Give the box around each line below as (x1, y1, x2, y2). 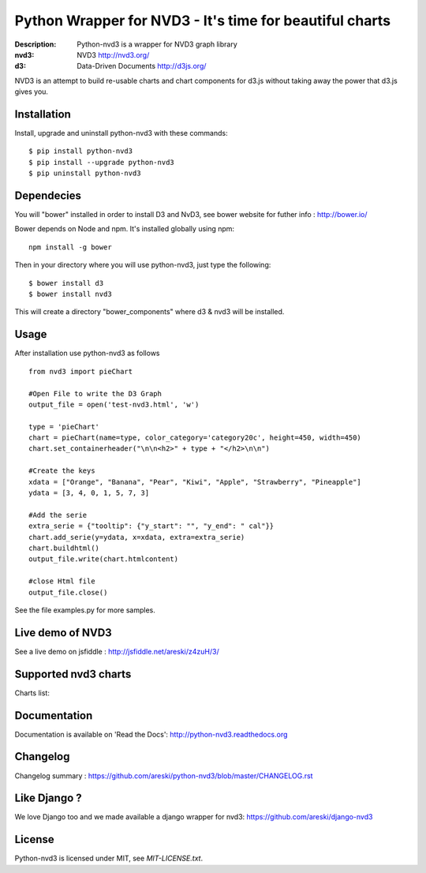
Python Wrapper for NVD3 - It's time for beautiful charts (14, 12, 390, 29)
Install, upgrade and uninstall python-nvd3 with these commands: (14, 129, 228, 138)
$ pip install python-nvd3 (28, 147, 133, 155)
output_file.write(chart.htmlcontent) (28, 555, 179, 564)
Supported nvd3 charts (14, 667, 132, 680)
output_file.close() (28, 588, 108, 597)
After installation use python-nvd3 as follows (14, 348, 160, 358)
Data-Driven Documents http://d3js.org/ (77, 62, 207, 71)
